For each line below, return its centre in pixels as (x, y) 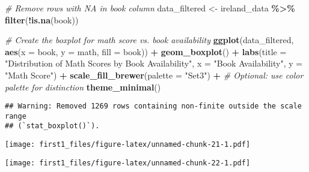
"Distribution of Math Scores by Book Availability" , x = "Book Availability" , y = (154, 63)
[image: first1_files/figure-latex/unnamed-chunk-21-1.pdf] (128, 145)
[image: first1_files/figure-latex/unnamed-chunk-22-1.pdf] (128, 163)
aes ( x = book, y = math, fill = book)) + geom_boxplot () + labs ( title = (146, 51)
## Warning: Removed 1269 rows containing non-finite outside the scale (153, 106)
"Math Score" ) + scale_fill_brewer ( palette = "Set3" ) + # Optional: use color (154, 75)
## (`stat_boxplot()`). (52, 126)
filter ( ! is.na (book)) (42, 19)
